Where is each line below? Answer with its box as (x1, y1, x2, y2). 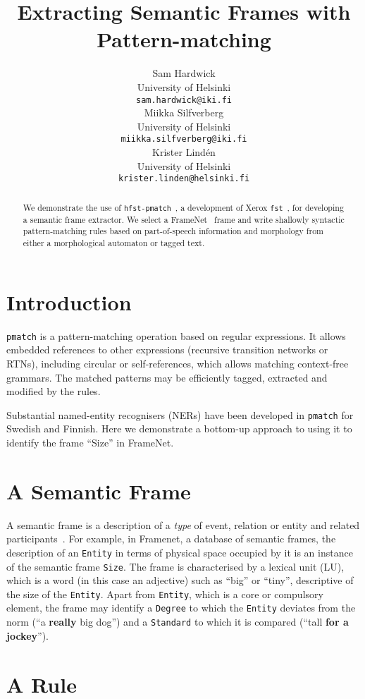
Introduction (6, 287, 132, 316)
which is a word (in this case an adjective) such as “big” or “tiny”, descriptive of (6, 573, 354, 588)
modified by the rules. (6, 384, 101, 399)
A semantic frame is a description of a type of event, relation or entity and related (6, 517, 360, 532)
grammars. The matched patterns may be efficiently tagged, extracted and (6, 370, 328, 384)
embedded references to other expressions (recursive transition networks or (6, 342, 328, 357)
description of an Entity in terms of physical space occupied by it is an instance (6, 545, 353, 559)
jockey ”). (6, 628, 49, 643)
